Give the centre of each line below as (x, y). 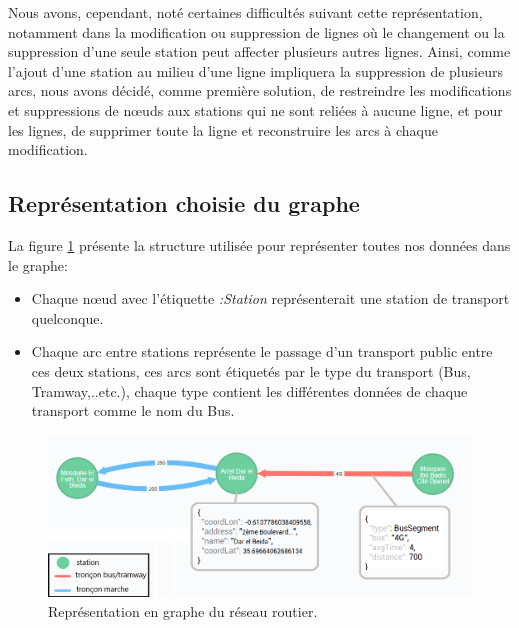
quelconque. (67, 317)
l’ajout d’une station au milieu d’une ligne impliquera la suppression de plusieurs (255, 70)
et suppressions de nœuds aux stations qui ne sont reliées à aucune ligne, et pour (255, 109)
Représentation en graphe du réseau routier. (183, 611)
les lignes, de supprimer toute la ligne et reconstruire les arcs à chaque (223, 129)
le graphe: (38, 264)
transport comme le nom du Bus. (133, 410)
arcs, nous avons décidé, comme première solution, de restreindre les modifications (260, 90)
